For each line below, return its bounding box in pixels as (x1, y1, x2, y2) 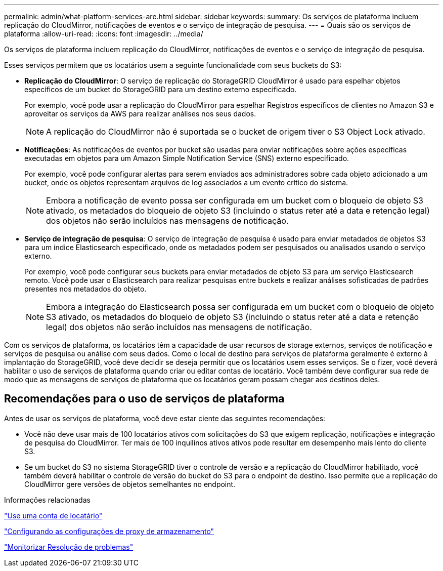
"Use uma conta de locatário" (4, 511, 103, 520)
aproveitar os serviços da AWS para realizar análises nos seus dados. (24, 109, 256, 118)
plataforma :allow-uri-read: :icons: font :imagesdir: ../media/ (4, 29, 203, 38)
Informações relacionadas (4, 495, 91, 504)
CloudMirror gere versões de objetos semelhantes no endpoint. (24, 479, 236, 488)
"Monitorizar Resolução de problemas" (4, 542, 134, 551)
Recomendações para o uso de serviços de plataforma (4, 392, 285, 405)
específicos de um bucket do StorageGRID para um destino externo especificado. (24, 85, 297, 94)
